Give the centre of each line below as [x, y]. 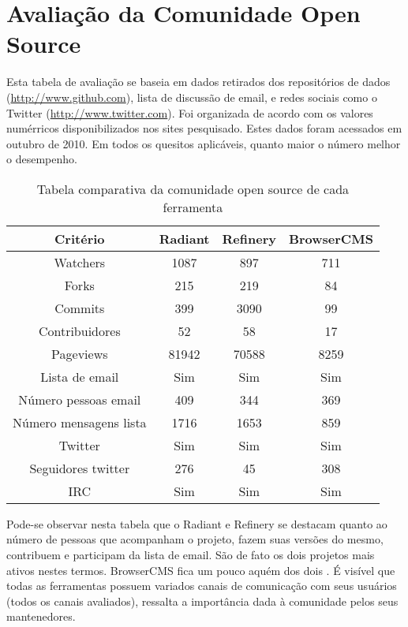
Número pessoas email [80, 399]
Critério [80, 238]
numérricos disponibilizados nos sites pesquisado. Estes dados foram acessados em [204, 128]
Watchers [80, 262]
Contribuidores [79, 330]
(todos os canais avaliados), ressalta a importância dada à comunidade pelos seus [202, 601]
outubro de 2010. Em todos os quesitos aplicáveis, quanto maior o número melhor [204, 143]
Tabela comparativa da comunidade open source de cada [193, 188]
